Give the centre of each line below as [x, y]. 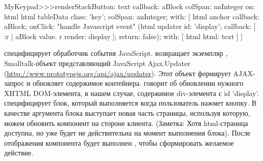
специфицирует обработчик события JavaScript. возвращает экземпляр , [116, 53]
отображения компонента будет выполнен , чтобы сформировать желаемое [119, 142]
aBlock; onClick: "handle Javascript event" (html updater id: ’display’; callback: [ [130, 26]
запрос [14, 83]
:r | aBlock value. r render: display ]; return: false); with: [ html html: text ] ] [123, 36]
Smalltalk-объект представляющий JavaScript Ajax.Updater [97, 63]
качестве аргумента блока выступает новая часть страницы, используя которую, [127, 112]
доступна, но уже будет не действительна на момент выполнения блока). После [127, 133]
